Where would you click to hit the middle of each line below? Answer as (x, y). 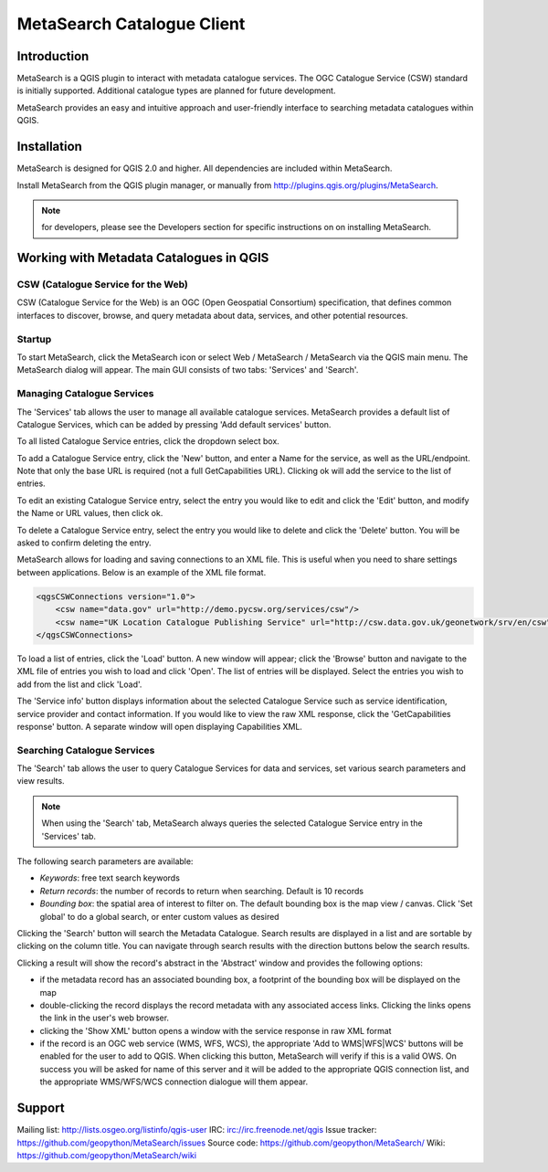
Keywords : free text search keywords (110, 878)
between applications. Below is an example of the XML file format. (142, 572)
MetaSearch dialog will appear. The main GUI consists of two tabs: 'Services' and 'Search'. (188, 370)
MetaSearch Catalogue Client (131, 24)
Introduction (53, 56)
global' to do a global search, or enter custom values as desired (159, 916)
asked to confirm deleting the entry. (84, 543)
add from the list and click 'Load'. (79, 684)
